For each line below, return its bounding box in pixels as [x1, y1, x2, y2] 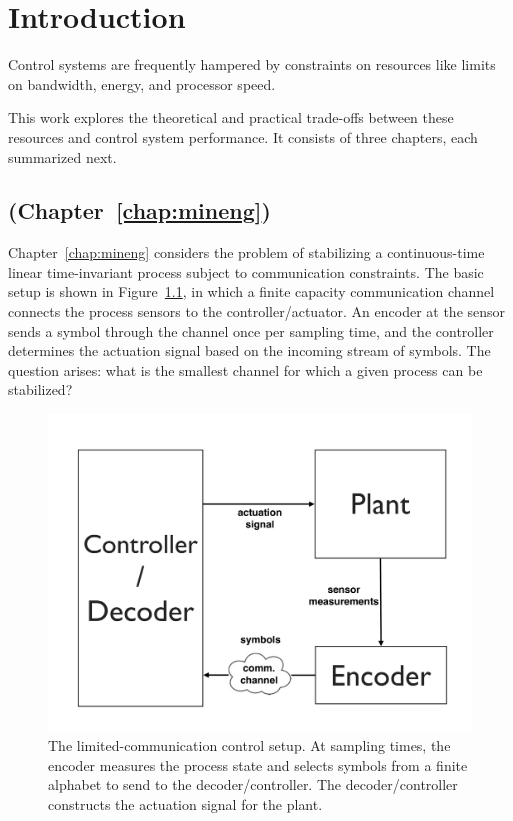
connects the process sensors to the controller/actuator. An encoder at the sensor [8, 301, 506, 322]
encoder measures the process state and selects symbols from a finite [48, 754, 468, 775]
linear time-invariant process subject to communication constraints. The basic [8, 261, 484, 282]
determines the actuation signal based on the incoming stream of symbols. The [8, 340, 491, 361]
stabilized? [8, 379, 73, 400]
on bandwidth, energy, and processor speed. [8, 73, 276, 94]
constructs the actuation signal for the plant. [48, 794, 323, 814]
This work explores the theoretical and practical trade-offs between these [8, 107, 454, 128]
